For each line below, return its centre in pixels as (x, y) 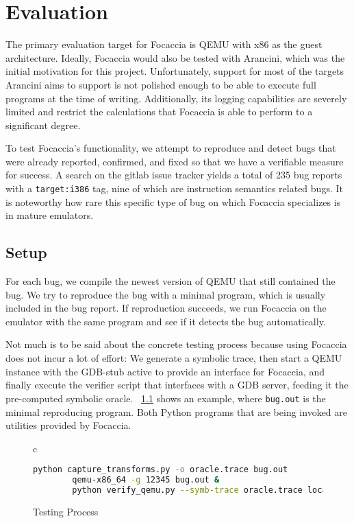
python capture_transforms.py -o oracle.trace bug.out (161, 470)
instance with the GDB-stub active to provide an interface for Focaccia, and (165, 371)
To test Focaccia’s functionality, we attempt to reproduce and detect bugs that (171, 148)
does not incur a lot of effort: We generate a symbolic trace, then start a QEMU (174, 358)
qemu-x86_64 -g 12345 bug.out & (146, 480)
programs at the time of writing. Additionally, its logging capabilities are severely (176, 98)
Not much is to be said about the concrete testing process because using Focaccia (176, 344)
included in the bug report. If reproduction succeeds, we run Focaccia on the (166, 308)
